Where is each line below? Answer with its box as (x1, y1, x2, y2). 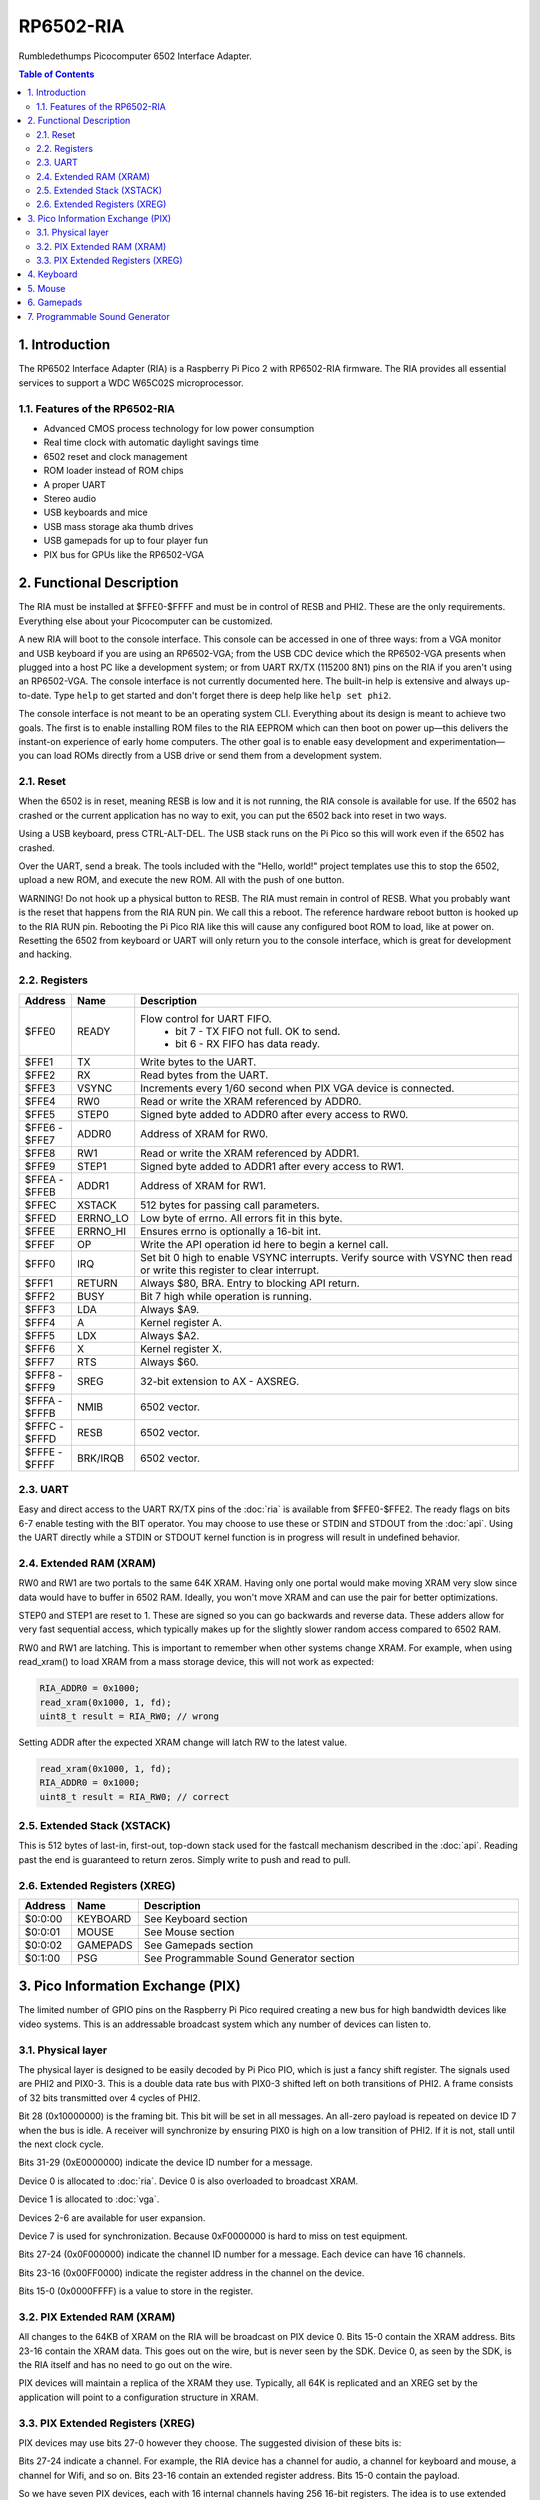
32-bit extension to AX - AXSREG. (140, 1374, 300, 1388)
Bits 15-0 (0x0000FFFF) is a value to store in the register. (18, 2285, 254, 2297)
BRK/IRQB (76, 1451, 125, 1465)
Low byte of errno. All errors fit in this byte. (140, 1211, 343, 1225)
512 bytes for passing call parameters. (140, 1198, 320, 1212)
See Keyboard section (143, 1911, 248, 1925)
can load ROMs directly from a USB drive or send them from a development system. (36, 750, 382, 762)
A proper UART (43, 478, 107, 490)
